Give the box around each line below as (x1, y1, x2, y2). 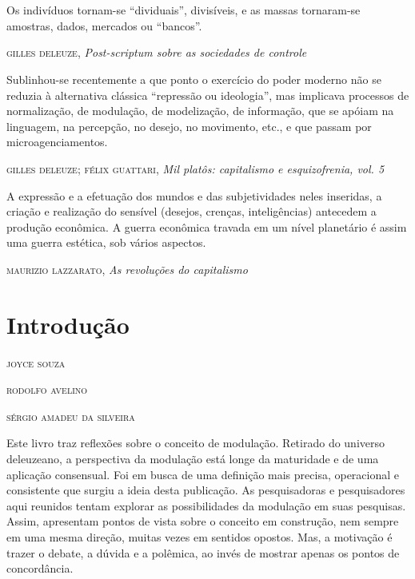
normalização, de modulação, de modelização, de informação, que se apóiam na (6, 102, 394, 119)
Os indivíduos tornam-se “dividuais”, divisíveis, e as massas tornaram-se (6, 2, 361, 18)
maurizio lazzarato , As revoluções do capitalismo (6, 260, 248, 277)
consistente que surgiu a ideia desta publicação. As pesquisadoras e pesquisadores (6, 482, 405, 498)
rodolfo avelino (6, 381, 88, 398)
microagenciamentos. (6, 133, 108, 150)
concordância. (6, 560, 74, 577)
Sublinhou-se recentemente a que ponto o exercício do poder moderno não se (6, 70, 381, 87)
